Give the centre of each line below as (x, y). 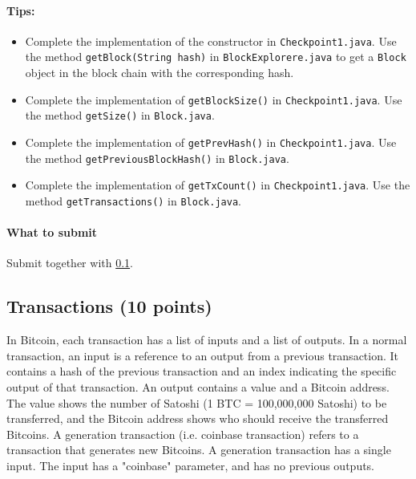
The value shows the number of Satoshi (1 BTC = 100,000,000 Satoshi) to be (197, 402)
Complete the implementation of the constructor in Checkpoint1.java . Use (211, 41)
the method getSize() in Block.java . (120, 115)
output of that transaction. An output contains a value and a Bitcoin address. (198, 387)
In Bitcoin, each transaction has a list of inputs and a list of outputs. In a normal (207, 340)
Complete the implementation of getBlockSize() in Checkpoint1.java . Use (214, 99)
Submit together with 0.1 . (70, 263)
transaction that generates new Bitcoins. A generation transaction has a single (199, 450)
